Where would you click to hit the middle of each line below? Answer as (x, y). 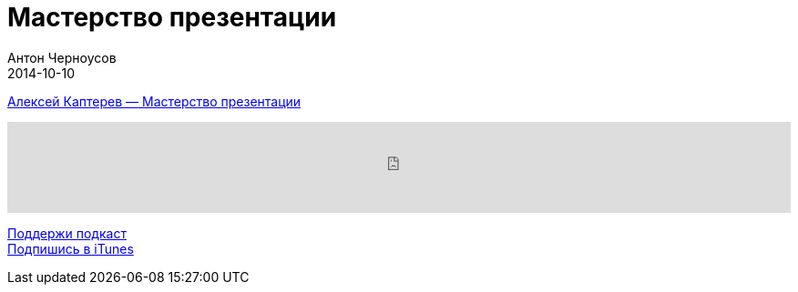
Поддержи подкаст (67, 233)
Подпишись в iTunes (71, 248)
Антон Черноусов (62, 57)
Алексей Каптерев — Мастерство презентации (154, 101)
